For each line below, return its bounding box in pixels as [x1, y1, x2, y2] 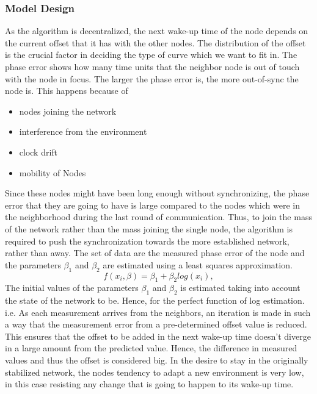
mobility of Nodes [19, 166, 86, 179]
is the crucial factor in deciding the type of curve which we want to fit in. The [5, 48, 297, 61]
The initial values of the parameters [5, 281, 139, 294]
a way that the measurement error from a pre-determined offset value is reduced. [5, 318, 307, 331]
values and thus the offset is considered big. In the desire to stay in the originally [5, 354, 308, 367]
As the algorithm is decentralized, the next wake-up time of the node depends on [5, 24, 308, 37]
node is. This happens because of [5, 84, 128, 97]
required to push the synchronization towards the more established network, [5, 234, 290, 247]
